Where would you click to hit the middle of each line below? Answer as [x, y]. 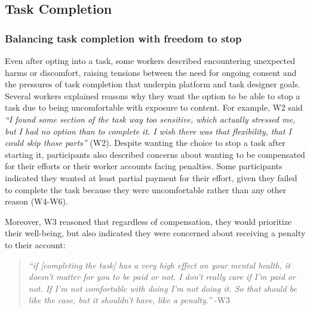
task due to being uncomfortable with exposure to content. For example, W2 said [154, 107]
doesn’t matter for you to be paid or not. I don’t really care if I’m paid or [162, 277]
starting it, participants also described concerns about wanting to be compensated [155, 154]
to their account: [35, 244]
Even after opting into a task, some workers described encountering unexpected [150, 60]
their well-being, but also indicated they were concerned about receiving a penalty [155, 233]
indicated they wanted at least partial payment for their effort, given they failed [151, 177]
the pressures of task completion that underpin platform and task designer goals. [153, 84]
